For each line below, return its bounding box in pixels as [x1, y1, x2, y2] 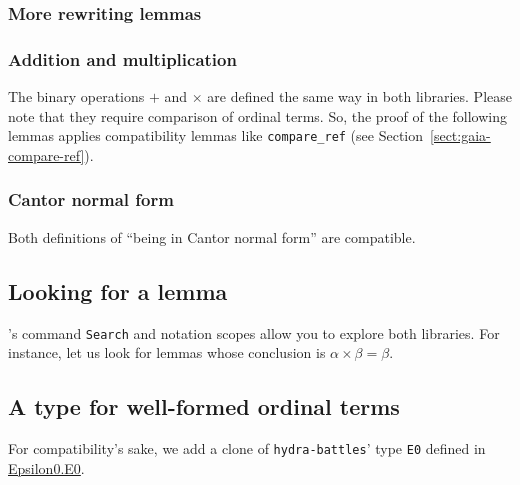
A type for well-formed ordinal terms [8, 391, 400, 422]
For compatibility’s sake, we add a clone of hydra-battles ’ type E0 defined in [8, 437, 486, 458]
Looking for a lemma [8, 275, 228, 306]
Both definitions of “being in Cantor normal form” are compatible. [8, 226, 416, 247]
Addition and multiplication [8, 46, 237, 71]
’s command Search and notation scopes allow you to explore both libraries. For [8, 322, 500, 343]
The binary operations [8, 86, 145, 107]
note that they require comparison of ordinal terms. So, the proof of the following [8, 105, 507, 126]
